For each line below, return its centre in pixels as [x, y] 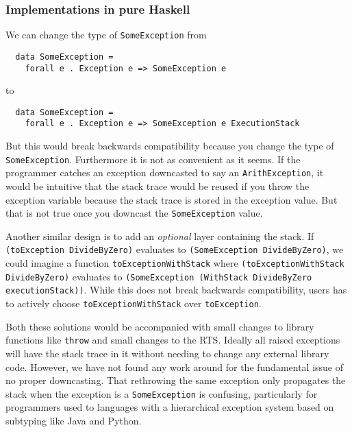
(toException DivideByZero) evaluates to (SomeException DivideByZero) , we [175, 249]
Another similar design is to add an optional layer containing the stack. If [160, 236]
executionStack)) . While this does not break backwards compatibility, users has [176, 290]
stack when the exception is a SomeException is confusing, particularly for [162, 393]
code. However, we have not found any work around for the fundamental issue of [175, 367]
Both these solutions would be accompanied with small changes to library [160, 326]
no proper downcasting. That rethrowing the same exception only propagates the [176, 380]
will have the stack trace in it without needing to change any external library [167, 353]
